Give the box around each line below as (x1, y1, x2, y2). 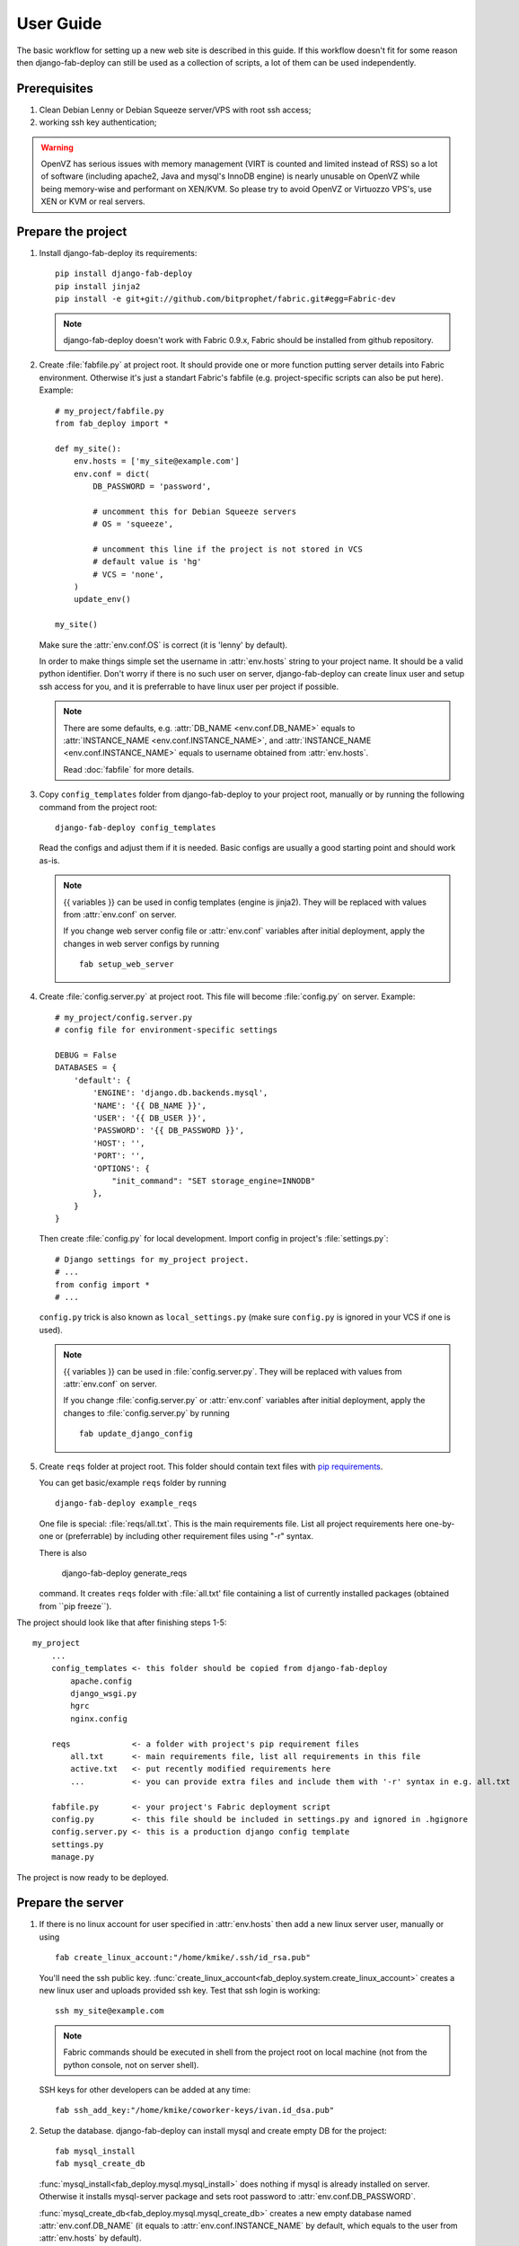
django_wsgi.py (70, 1689, 137, 1699)
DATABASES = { (55, 1063, 117, 1073)
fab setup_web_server (79, 959, 174, 969)
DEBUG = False (55, 1050, 117, 1060)
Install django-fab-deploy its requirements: (39, 248, 198, 259)
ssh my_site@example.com (55, 2006, 164, 2016)
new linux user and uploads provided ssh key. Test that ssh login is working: (39, 1985, 321, 1995)
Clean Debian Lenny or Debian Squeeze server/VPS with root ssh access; (39, 104, 312, 115)
